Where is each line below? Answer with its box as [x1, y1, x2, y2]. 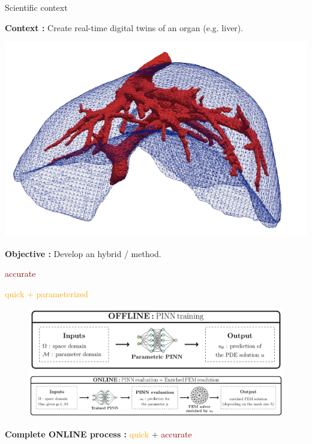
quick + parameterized [5, 287, 88, 300]
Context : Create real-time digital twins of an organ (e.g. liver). [5, 21, 244, 34]
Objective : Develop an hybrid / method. [5, 247, 161, 259]
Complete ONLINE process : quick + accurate [5, 427, 192, 440]
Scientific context [5, 1, 68, 13]
